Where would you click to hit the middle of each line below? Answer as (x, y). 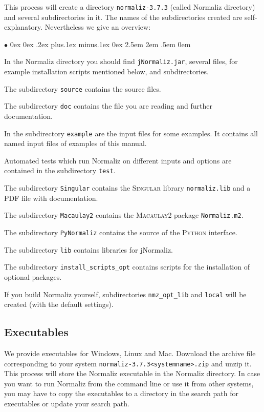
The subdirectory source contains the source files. (83, 88)
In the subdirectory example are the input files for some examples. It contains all (131, 133)
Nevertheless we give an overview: (98, 27)
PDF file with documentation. (51, 198)
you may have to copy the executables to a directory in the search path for (121, 393)
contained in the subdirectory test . (60, 170)
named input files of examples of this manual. (75, 143)
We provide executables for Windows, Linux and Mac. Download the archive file (130, 353)
